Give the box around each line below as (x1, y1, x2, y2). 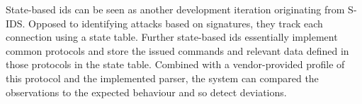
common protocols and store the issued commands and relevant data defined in (6, 43, 349, 58)
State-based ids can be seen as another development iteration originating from (6, 2, 345, 16)
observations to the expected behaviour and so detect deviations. (6, 84, 287, 99)
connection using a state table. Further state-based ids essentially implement (6, 30, 338, 44)
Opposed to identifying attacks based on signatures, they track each (28, 15, 323, 30)
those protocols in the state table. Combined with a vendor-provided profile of (6, 57, 345, 72)
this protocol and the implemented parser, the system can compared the (6, 70, 319, 85)
